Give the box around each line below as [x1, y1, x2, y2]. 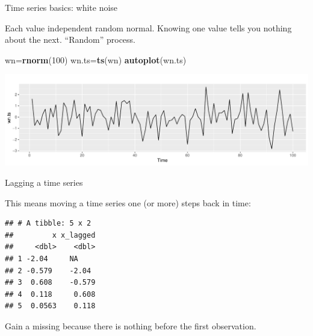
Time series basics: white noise [5, 1, 118, 13]
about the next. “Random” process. [5, 33, 135, 46]
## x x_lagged [5, 230, 96, 239]
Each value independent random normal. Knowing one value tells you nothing [5, 21, 292, 34]
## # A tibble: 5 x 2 [5, 219, 91, 228]
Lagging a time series [5, 176, 83, 189]
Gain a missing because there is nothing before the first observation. [5, 320, 256, 332]
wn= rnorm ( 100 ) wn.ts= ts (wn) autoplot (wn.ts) [5, 53, 187, 66]
